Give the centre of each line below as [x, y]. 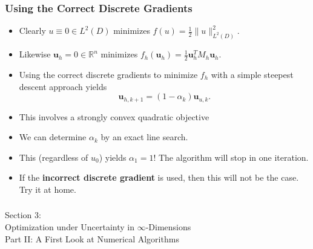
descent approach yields [63, 86]
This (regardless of [54, 157]
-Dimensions [168, 227]
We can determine [53, 137]
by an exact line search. [144, 137]
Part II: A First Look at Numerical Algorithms [92, 238]
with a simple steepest [252, 74]
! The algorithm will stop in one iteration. [231, 157]
